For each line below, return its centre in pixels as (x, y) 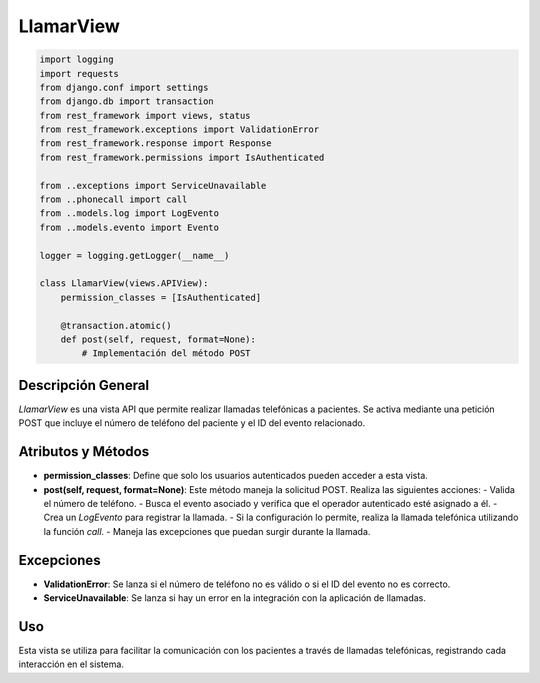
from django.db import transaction (126, 101)
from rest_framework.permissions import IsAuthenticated (182, 157)
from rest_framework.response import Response (155, 143)
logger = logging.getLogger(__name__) (134, 255)
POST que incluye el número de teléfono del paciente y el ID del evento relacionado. (192, 423)
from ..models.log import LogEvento (129, 213)
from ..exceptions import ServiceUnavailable (153, 185)
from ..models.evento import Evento (129, 227)
